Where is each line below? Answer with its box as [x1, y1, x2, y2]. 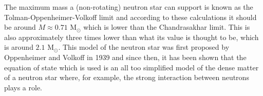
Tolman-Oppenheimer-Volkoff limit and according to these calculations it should [4, 11, 257, 22]
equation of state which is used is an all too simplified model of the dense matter [4, 62, 259, 72]
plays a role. [4, 82, 43, 92]
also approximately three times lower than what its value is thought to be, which [4, 31, 259, 42]
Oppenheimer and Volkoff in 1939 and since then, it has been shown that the [4, 51, 247, 62]
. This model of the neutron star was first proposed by [58, 42, 230, 52]
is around [4, 42, 33, 52]
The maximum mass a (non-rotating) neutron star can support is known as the [4, 2, 253, 12]
